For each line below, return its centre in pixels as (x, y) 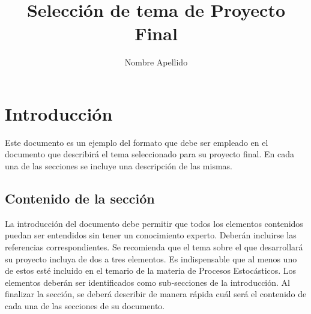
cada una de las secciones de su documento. (85, 305)
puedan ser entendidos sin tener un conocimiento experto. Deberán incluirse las (151, 235)
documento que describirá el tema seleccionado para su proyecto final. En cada (150, 154)
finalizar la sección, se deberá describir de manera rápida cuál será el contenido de (156, 294)
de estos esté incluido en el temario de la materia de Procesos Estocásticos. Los (151, 270)
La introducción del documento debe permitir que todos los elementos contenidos (154, 223)
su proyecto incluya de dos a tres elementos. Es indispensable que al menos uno (151, 258)
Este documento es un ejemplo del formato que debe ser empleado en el (137, 142)
